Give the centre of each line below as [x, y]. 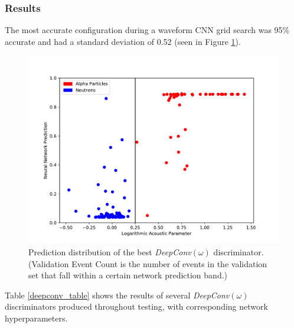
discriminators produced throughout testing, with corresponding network [136, 306]
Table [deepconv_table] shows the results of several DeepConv [117, 295]
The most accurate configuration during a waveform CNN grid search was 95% [147, 30]
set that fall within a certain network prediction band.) [128, 275]
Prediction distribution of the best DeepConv [110, 252]
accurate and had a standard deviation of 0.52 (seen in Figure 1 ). [123, 41]
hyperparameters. [36, 318]
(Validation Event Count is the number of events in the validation [148, 263]
